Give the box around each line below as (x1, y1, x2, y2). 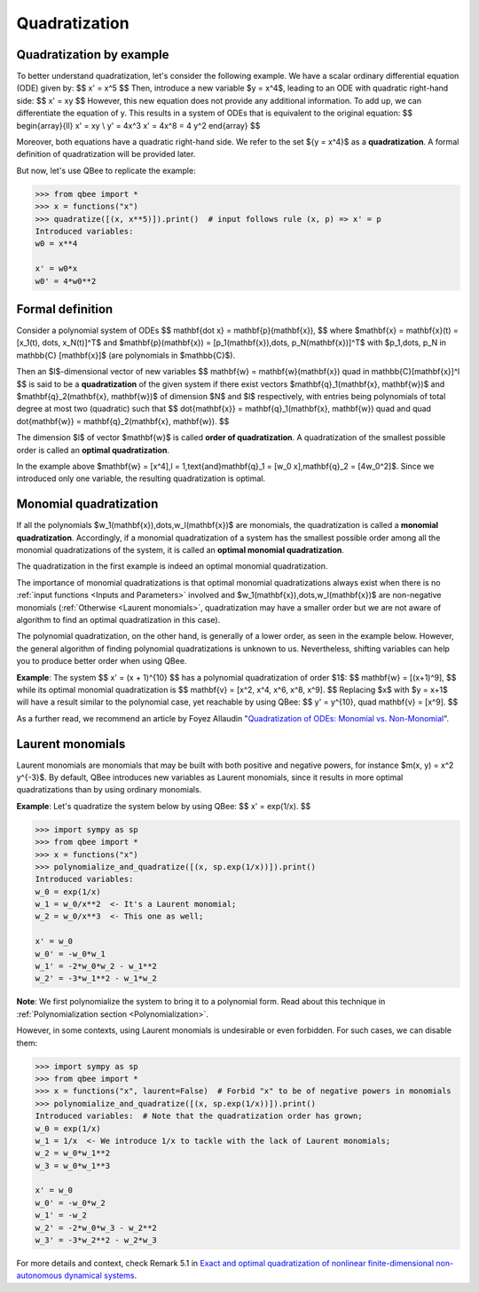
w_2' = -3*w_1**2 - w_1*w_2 (35, 973, 157, 984)
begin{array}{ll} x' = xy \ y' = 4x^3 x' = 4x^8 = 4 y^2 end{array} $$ (16, 120, 261, 130)
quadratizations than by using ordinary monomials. (16, 784, 202, 795)
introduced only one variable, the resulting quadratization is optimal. (16, 473, 266, 484)
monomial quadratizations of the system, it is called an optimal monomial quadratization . (16, 545, 345, 555)
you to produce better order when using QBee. (16, 656, 187, 666)
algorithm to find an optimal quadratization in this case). (16, 614, 221, 625)
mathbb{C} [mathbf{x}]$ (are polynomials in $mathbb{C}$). (16, 350, 235, 360)
